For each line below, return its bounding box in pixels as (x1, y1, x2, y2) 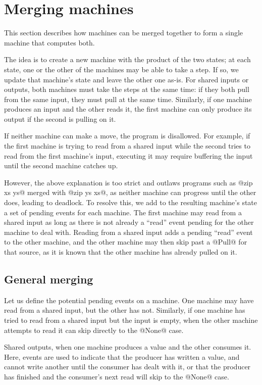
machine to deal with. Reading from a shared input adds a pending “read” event (4, 226, 253, 237)
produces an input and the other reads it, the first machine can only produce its (4, 104, 252, 114)
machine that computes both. (4, 37, 95, 47)
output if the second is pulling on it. (4, 113, 116, 124)
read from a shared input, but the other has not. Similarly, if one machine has (4, 305, 245, 315)
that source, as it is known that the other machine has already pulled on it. (4, 247, 237, 257)
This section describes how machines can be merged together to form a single (4, 27, 243, 38)
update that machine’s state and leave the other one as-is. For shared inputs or (4, 74, 249, 84)
